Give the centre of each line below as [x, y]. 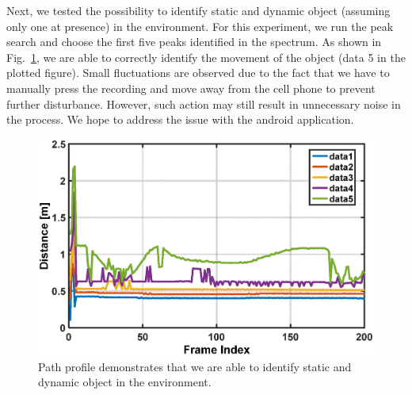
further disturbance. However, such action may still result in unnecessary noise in [204, 104]
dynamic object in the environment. [125, 382]
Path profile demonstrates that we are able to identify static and [195, 366]
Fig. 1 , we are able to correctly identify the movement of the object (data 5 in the [206, 57]
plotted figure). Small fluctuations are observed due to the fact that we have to [198, 73]
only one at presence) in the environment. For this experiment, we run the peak [200, 26]
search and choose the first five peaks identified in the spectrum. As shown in [194, 42]
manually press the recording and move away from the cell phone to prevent [191, 88]
